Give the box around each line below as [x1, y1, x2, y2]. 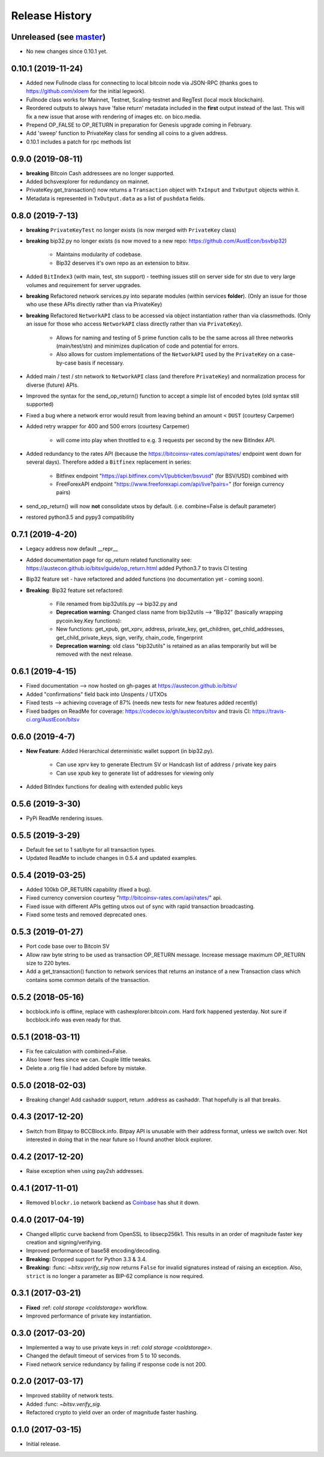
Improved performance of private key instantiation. [26, 1312, 152, 1319]
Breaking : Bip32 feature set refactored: [26, 586, 124, 594]
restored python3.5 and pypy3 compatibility [26, 513, 134, 521]
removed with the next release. [56, 650, 133, 658]
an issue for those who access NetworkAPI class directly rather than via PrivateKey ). [26, 320, 243, 327]
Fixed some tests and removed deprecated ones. [26, 911, 147, 918]
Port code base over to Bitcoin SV [26, 943, 110, 950]
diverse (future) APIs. [26, 381, 79, 389]
